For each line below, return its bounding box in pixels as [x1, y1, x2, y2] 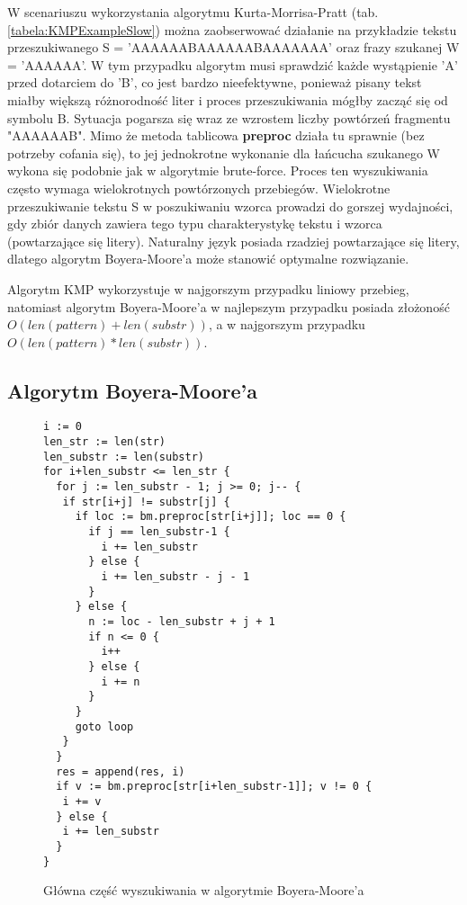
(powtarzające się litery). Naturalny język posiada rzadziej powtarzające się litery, [7, 231, 460, 250]
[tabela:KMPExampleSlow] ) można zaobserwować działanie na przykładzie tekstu [7, 20, 457, 39]
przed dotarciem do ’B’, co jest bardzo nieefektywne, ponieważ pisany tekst [7, 73, 422, 92]
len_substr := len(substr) [43, 450, 204, 463]
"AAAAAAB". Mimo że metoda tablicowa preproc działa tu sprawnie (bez [7, 126, 425, 145]
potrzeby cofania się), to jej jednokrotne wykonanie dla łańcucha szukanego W [7, 143, 440, 162]
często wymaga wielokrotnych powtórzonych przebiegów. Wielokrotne [7, 178, 391, 197]
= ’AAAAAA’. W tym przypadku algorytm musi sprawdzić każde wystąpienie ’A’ [7, 55, 458, 74]
